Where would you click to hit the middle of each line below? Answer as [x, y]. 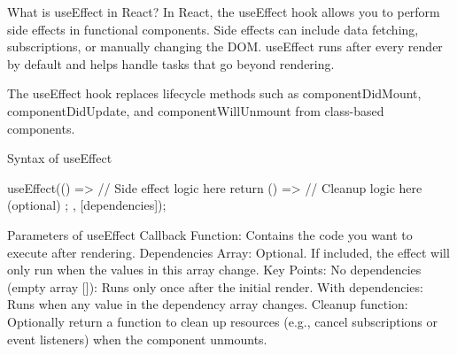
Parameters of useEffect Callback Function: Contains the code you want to [210, 234]
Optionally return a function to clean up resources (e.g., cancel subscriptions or [222, 321]
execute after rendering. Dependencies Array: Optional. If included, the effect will [228, 252]
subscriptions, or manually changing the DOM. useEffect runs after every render [225, 46]
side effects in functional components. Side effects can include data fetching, [213, 29]
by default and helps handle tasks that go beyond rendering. [171, 63]
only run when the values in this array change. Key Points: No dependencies [214, 270]
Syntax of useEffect [60, 158]
